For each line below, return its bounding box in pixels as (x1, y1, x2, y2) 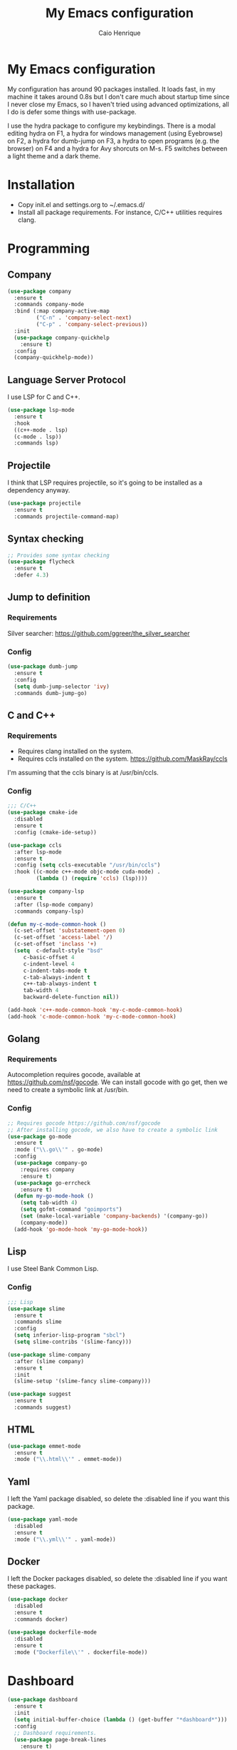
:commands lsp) (14, 440, 59, 447)
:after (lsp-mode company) (14, 901, 94, 908)
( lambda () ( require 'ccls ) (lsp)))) (36, 875, 148, 882)
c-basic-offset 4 (23, 954, 75, 961)
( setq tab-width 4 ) (20, 1199, 78, 1207)
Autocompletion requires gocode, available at (7, 1071, 141, 1079)
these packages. (7, 1582, 56, 1591)
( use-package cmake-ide (7, 809, 78, 816)
